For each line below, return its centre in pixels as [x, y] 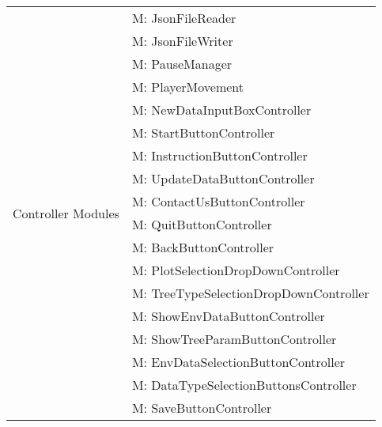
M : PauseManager [182, 64]
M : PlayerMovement [188, 87]
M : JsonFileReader [184, 18]
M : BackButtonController [203, 247]
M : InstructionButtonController [219, 155]
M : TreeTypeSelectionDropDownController [250, 293]
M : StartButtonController [203, 132]
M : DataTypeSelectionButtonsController [244, 385]
